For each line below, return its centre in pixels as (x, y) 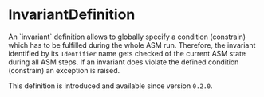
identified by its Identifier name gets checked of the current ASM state (127, 53)
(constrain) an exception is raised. (64, 70)
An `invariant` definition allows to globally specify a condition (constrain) (127, 37)
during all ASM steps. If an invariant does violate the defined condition (124, 62)
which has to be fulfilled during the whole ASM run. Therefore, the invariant (132, 45)
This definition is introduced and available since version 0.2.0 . (110, 86)
